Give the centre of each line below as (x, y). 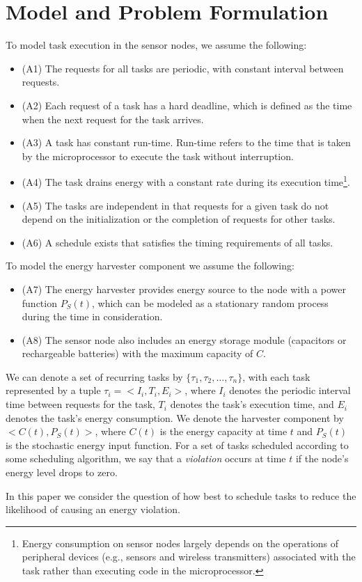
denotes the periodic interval (290, 390)
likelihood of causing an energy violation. (93, 509)
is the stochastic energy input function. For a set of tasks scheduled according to (177, 445)
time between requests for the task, (80, 404)
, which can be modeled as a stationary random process (210, 302)
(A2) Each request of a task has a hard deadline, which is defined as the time (187, 105)
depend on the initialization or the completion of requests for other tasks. (179, 219)
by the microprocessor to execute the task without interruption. (158, 156)
